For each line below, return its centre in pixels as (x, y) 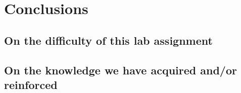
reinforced (31, 84)
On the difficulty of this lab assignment (108, 40)
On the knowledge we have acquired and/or (121, 70)
